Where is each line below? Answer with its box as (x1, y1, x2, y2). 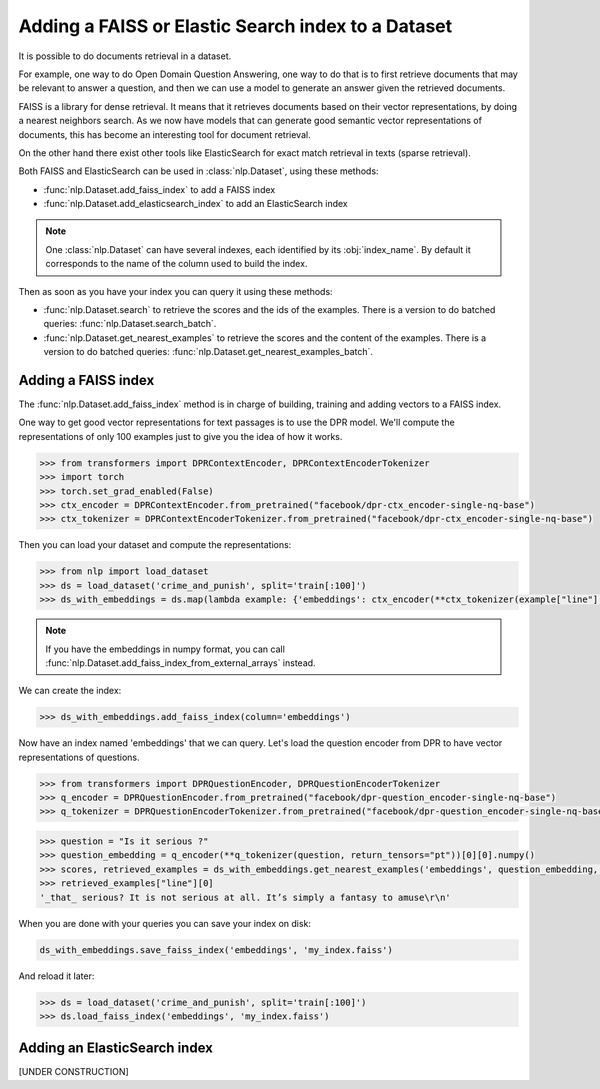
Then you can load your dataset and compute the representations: (18, 539, 292, 551)
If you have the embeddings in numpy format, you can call (45, 643, 285, 655)
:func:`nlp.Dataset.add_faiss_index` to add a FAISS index (43, 183, 276, 195)
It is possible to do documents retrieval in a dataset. (18, 50, 232, 62)
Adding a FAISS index (18, 372, 155, 389)
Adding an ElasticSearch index (18, 1040, 214, 1057)
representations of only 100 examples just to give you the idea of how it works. (18, 430, 343, 442)
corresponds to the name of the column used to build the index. (45, 258, 308, 270)
